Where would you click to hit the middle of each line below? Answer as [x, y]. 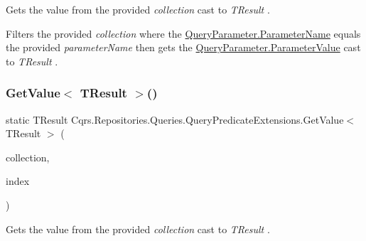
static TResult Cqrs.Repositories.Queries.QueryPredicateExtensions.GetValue [175, 119]
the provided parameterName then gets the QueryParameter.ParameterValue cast [183, 47]
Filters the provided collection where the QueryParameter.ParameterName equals [183, 33]
